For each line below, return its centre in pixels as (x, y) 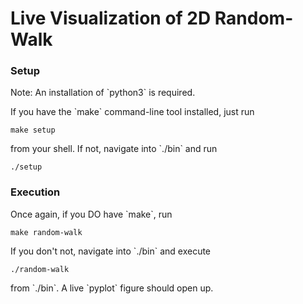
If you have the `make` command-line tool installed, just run (132, 112)
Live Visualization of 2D (111, 18)
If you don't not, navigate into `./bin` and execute (111, 251)
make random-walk (46, 232)
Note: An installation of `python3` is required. (103, 93)
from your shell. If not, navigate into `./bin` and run (114, 149)
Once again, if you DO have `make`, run (91, 214)
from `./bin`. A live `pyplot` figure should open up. (112, 288)
